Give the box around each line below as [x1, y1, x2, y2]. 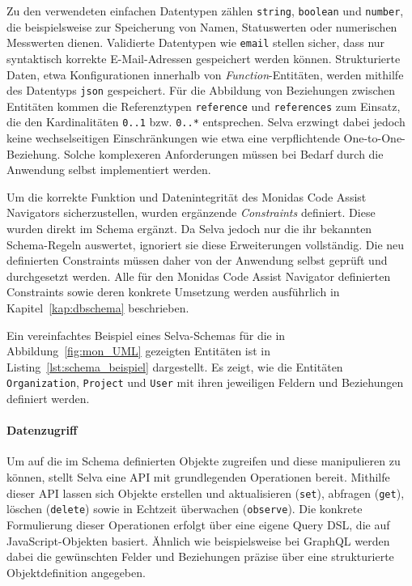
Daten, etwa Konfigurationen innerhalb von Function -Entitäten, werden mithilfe [6, 66, 404, 83]
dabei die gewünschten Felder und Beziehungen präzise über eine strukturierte [6, 548, 394, 565]
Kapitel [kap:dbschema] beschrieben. [6, 299, 189, 316]
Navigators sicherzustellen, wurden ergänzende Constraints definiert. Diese [6, 204, 376, 221]
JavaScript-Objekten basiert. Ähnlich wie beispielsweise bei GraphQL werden [6, 532, 390, 549]
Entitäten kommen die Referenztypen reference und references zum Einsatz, [6, 97, 401, 114]
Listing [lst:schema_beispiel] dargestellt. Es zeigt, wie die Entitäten [6, 358, 343, 375]
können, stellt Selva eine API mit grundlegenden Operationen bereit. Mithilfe [6, 469, 390, 486]
